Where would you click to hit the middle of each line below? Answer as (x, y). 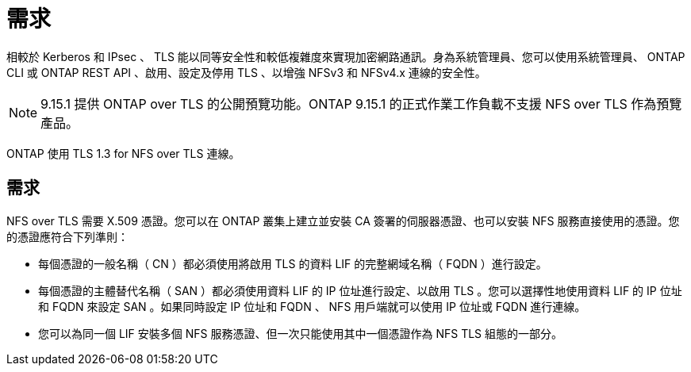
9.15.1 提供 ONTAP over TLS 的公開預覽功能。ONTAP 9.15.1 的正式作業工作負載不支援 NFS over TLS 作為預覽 (361, 104)
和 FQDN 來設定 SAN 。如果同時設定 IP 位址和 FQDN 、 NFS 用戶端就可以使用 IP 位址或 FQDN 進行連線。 (312, 306)
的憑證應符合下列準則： (67, 236)
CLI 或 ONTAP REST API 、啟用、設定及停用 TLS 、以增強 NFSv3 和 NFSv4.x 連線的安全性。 (246, 72)
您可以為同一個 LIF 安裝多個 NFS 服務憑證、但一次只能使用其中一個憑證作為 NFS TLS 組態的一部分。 (301, 333)
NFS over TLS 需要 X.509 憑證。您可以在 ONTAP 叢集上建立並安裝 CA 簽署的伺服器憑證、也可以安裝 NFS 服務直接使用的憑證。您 (343, 221)
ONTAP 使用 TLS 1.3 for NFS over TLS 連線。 (123, 153)
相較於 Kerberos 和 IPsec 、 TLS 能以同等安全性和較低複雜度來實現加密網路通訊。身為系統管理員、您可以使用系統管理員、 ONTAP (346, 56)
